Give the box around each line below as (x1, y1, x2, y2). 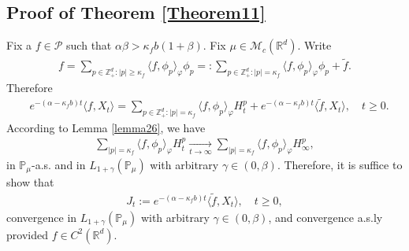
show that (6, 174, 54, 190)
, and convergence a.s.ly (268, 209, 383, 225)
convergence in (6, 209, 77, 225)
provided (6, 226, 48, 242)
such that (66, 37, 112, 54)
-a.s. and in (32, 157, 86, 172)
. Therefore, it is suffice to (277, 157, 403, 172)
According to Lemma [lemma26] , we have (6, 119, 206, 135)
